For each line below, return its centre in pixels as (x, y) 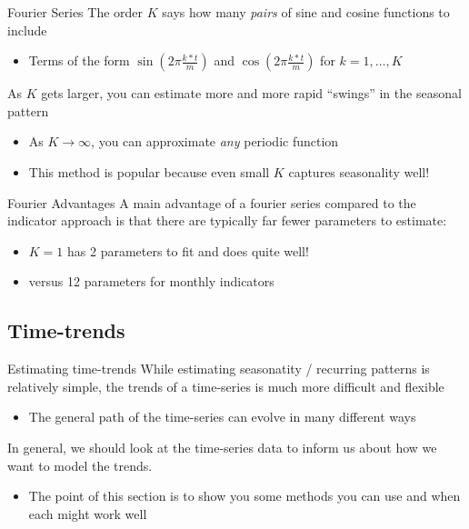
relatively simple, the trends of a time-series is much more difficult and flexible (226, 386)
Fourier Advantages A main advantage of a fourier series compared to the (212, 202)
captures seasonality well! (359, 171)
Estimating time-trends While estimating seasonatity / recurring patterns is (219, 369)
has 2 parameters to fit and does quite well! (188, 250)
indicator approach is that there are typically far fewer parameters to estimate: (227, 220)
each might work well (88, 513)
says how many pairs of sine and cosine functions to (306, 12)
